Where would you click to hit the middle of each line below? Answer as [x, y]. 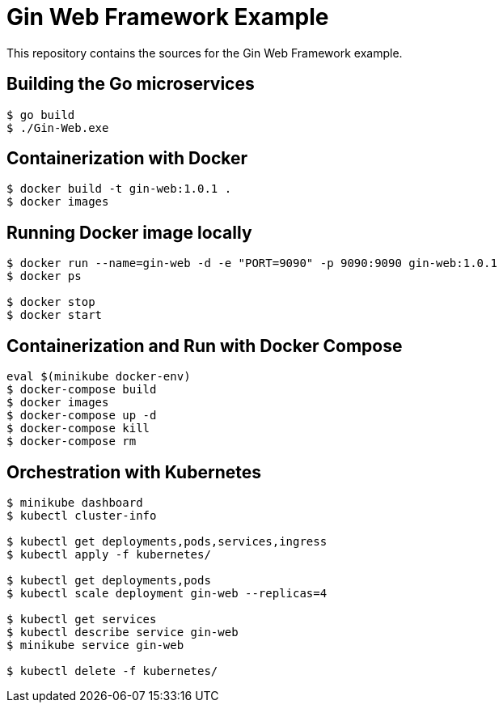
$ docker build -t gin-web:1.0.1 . [119, 189]
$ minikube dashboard [75, 502]
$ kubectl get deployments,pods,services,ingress [167, 541]
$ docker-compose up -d [82, 416]
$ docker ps [44, 276]
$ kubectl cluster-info [82, 515]
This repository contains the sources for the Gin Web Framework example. [205, 53]
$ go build [41, 115]
